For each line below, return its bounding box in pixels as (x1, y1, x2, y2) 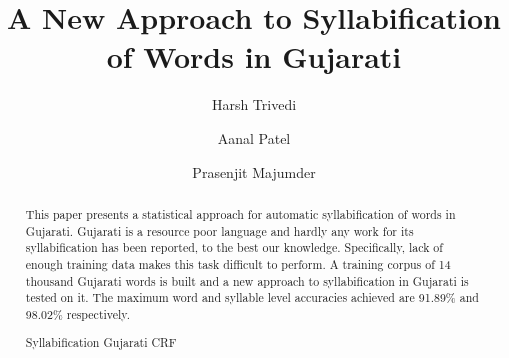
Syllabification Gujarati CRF (25, 334, 177, 351)
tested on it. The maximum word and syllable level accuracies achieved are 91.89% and (25, 289, 479, 306)
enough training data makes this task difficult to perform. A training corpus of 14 (25, 255, 451, 272)
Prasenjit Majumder (192, 161, 316, 182)
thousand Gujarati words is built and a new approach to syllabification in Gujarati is (25, 272, 469, 289)
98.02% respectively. (25, 305, 130, 322)
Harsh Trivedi (211, 94, 297, 115)
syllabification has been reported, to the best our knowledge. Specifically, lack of (25, 239, 443, 256)
